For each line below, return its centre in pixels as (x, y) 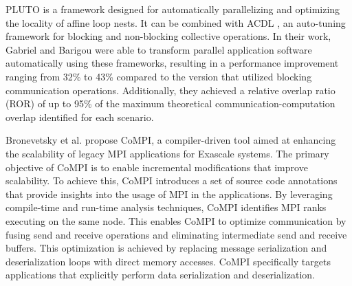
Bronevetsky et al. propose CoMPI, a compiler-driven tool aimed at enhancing (171, 140)
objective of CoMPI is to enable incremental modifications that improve (157, 167)
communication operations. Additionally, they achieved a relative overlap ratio (170, 90)
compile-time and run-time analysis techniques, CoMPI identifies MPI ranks (166, 207)
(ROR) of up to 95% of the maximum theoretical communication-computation (170, 103)
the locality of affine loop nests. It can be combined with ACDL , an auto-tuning (176, 22)
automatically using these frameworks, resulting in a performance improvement (172, 63)
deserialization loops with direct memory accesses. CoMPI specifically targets (168, 261)
